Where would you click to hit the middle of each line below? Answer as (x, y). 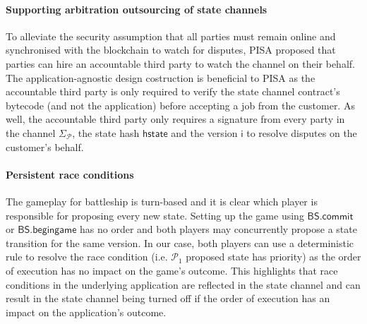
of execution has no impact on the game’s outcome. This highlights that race (172, 270)
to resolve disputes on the (302, 132)
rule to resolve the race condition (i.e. (87, 257)
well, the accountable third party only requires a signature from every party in (175, 119)
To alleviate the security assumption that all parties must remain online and (171, 36)
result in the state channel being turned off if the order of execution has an (168, 298)
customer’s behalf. (45, 146)
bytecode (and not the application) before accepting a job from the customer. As (180, 105)
